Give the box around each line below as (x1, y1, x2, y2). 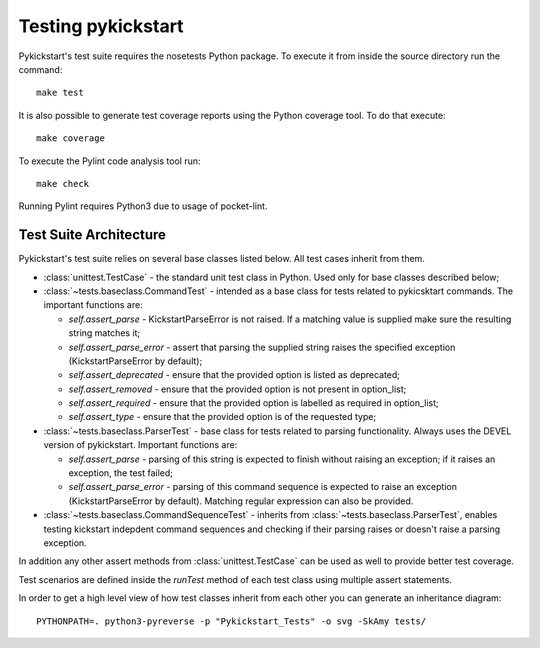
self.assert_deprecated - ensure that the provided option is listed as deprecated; (68, 369, 400, 381)
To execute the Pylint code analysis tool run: (18, 155, 201, 167)
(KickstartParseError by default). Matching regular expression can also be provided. (68, 495, 414, 507)
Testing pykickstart (18, 15, 184, 37)
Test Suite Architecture (18, 226, 167, 244)
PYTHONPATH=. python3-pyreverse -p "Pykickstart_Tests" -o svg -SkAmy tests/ (36, 615, 427, 627)
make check (36, 178, 90, 189)
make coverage (36, 133, 105, 144)
